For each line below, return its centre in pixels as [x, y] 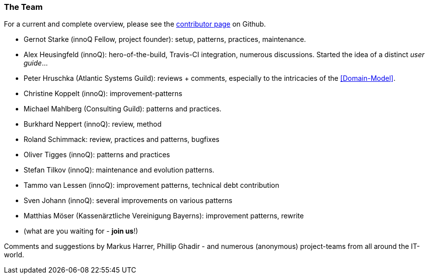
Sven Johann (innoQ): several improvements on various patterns [128, 201]
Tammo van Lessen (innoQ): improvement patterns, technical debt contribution [152, 185]
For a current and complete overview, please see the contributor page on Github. [135, 24]
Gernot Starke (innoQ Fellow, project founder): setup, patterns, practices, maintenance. [165, 39]
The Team [23, 7]
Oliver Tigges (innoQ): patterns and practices [97, 155]
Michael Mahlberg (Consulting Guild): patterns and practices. [123, 109]
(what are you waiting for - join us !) [81, 231]
